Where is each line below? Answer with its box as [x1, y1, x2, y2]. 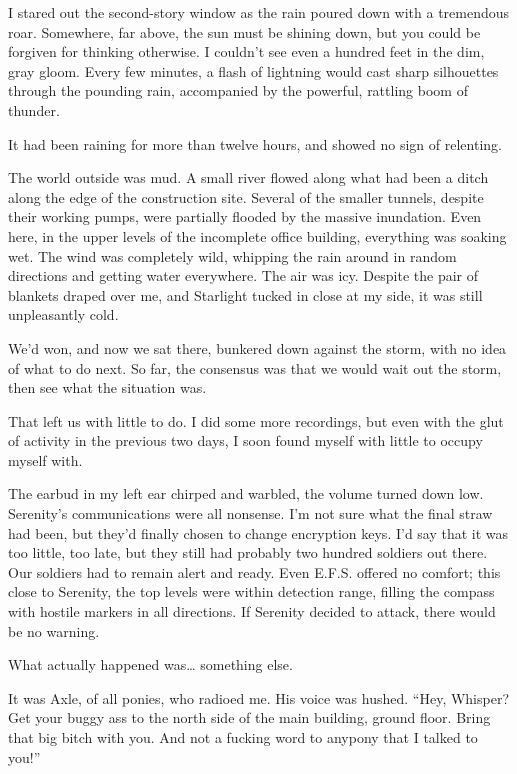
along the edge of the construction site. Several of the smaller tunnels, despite [8, 186, 484, 207]
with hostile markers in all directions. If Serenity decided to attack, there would [8, 601, 496, 622]
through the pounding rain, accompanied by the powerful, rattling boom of [8, 80, 468, 101]
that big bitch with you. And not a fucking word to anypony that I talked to [8, 727, 478, 747]
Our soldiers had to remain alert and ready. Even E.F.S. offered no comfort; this [8, 561, 501, 582]
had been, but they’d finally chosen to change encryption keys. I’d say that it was [8, 522, 509, 543]
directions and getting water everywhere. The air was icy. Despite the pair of [8, 265, 479, 286]
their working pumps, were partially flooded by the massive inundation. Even [8, 206, 482, 227]
